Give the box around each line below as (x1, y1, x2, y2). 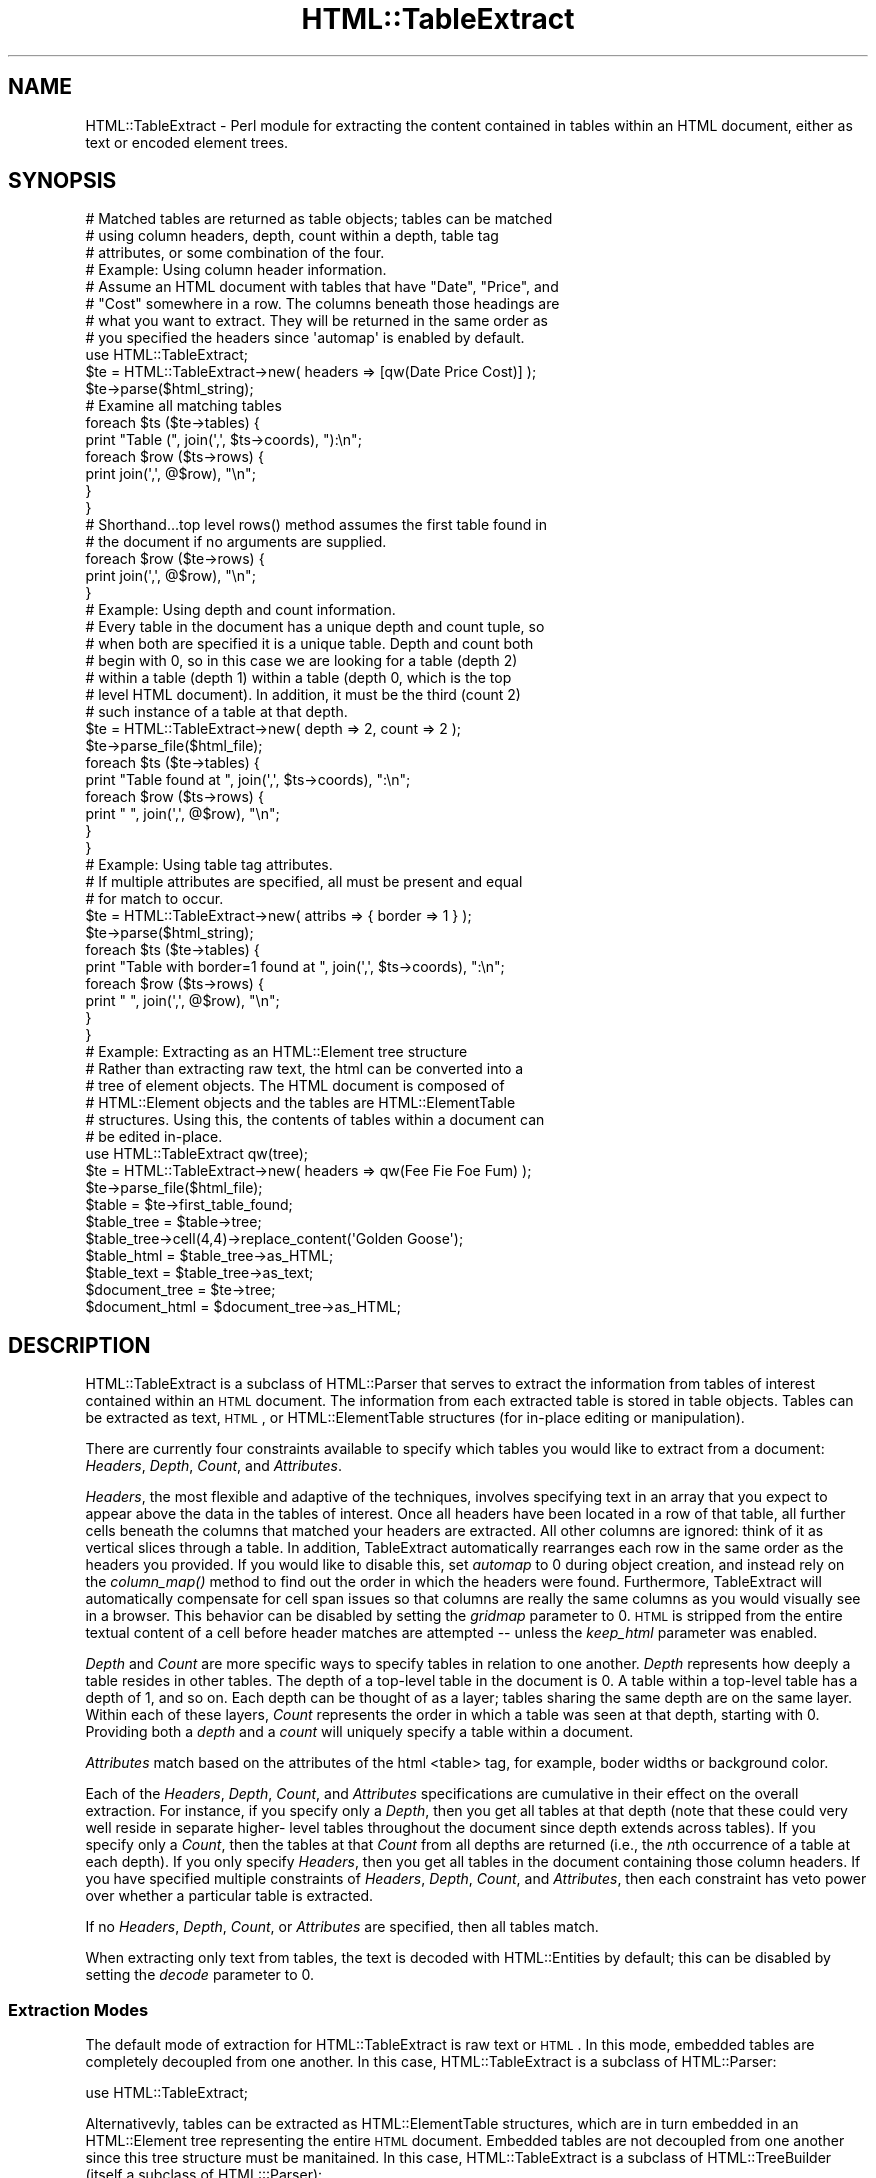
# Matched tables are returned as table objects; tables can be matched (85, 210, 553, 228)
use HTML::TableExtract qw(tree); (85, 1145, 309, 1163)
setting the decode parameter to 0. (85, 1966, 315, 1984)
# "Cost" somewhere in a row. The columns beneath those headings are (85, 295, 560, 313)
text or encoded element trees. (85, 133, 289, 151)
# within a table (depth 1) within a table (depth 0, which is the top (85, 669, 512, 687)
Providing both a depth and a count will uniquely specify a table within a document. (85, 1723, 634, 1741)
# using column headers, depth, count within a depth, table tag (85, 227, 499, 245)
